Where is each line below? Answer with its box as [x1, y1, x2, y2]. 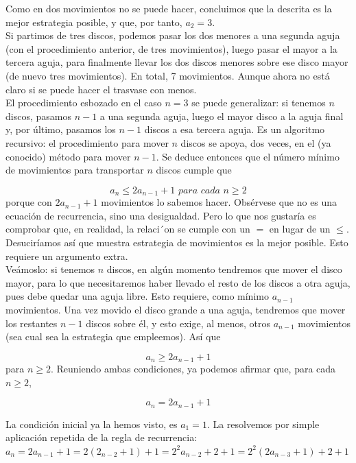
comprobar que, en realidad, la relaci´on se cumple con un [5, 222, 250, 236]
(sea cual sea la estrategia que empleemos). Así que [5, 329, 221, 344]
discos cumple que [156, 163, 232, 177]
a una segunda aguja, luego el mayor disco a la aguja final [99, 108, 344, 123]
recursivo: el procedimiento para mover [5, 135, 169, 150]
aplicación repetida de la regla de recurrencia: [5, 430, 198, 444]
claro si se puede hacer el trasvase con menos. [5, 82, 197, 96]
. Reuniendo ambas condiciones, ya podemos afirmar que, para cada [51, 361, 336, 376]
